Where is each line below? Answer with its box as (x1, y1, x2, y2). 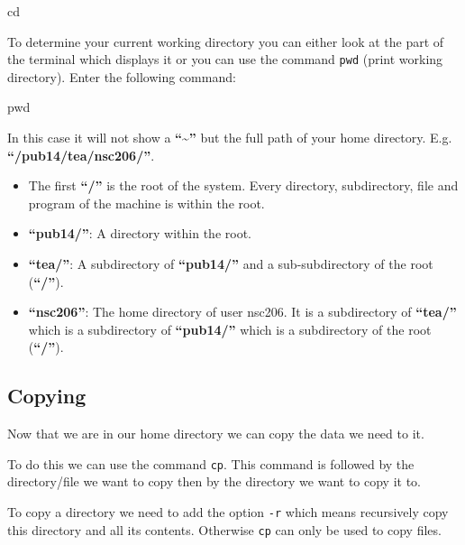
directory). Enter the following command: (7, 67, 236, 86)
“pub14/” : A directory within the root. (28, 224, 251, 243)
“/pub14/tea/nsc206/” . (7, 145, 155, 164)
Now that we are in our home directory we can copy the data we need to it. (7, 424, 424, 443)
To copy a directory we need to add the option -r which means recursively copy (7, 503, 449, 522)
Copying (7, 382, 87, 410)
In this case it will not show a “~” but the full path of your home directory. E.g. (7, 128, 452, 147)
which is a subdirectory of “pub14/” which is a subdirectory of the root (28, 319, 432, 338)
